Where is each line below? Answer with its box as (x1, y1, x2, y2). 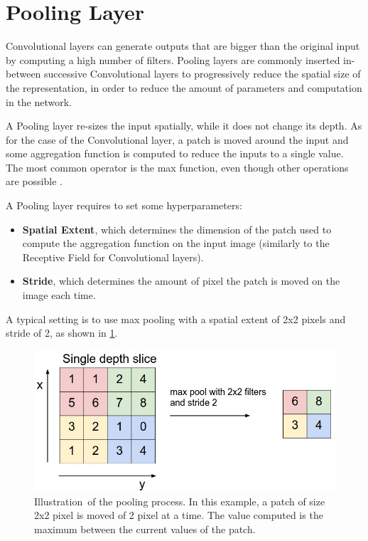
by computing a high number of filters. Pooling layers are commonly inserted (6, 52, 340, 67)
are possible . (6, 174, 63, 189)
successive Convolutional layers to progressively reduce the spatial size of (44, 66, 361, 81)
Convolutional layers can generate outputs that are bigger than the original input (6, 38, 360, 53)
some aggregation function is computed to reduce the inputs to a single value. (6, 146, 344, 161)
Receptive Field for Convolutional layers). (22, 249, 204, 264)
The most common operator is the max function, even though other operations (6, 159, 349, 174)
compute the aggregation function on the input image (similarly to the (22, 236, 330, 251)
